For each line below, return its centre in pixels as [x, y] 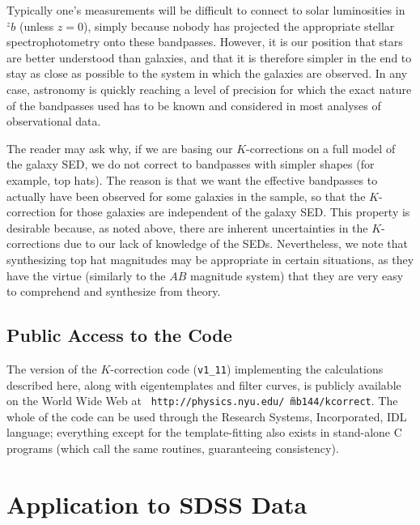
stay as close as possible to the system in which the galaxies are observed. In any [207, 73]
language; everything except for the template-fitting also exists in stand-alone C [204, 432]
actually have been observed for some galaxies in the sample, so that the [186, 196]
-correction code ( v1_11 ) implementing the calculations [247, 368]
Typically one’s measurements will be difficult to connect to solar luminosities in [206, 10]
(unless [37, 26]
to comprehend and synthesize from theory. [114, 291]
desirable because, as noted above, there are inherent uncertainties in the [187, 227]
